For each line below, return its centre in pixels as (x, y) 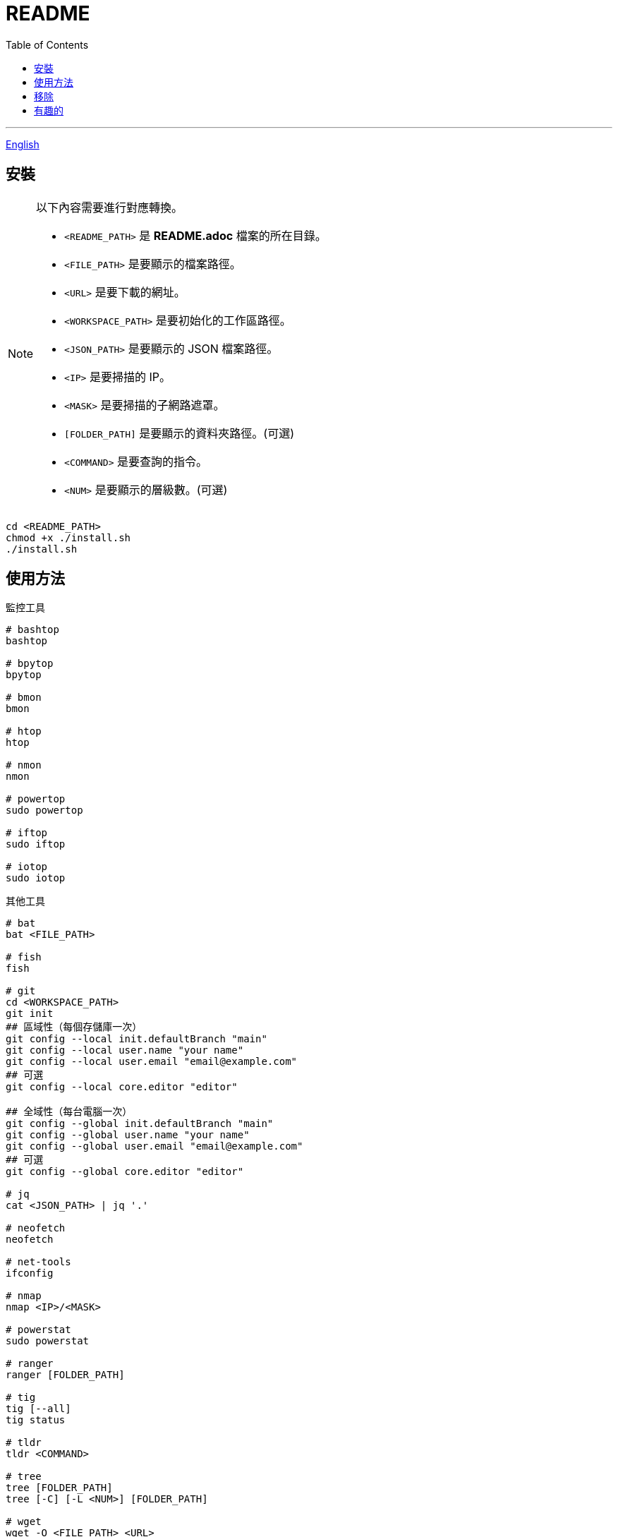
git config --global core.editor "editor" (125, 1172)
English (23, 144)
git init (30, 1014)
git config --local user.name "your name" (125, 1050)
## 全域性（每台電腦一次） (69, 1112)
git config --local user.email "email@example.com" (152, 1062)
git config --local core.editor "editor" (122, 1087)
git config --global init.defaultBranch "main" (140, 1124)
